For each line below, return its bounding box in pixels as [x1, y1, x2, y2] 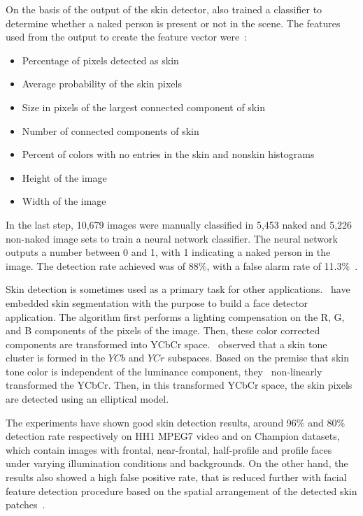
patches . [6, 497, 45, 512]
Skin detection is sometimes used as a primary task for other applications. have [6, 282, 350, 296]
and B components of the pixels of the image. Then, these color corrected [6, 323, 320, 338]
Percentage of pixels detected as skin [22, 52, 179, 67]
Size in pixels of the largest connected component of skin [22, 99, 265, 114]
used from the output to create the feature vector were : [6, 29, 248, 44]
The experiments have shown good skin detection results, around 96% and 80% [6, 415, 346, 429]
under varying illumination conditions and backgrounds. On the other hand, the [6, 456, 348, 471]
